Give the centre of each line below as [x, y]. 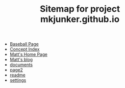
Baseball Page [24, 44]
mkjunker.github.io [80, 19]
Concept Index [25, 49]
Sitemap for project [80, 9]
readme [17, 75]
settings [18, 80]
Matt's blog [21, 60]
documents [21, 65]
